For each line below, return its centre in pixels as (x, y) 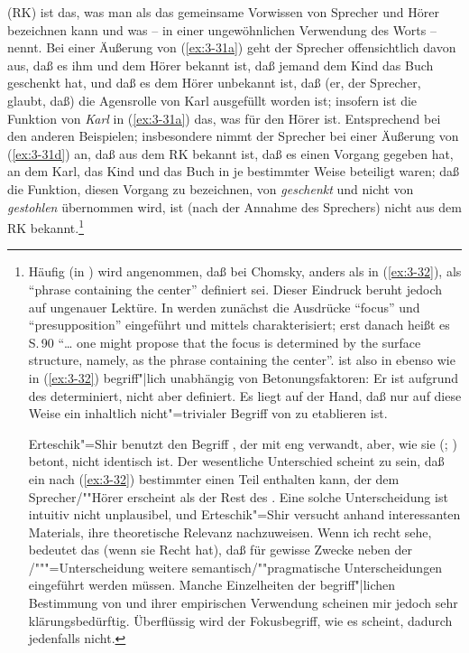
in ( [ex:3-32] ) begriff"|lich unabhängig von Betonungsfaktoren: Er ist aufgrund (244, 377)
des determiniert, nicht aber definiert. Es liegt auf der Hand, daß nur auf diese (245, 395)
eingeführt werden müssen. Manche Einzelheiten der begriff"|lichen (212, 585)
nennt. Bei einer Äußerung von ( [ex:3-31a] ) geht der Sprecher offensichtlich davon (232, 47)
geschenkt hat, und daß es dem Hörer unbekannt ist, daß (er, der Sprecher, (214, 83)
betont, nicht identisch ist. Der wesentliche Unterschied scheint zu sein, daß (236, 461)
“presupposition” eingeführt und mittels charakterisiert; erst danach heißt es (239, 325)
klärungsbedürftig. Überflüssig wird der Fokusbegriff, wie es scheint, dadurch (240, 620)
